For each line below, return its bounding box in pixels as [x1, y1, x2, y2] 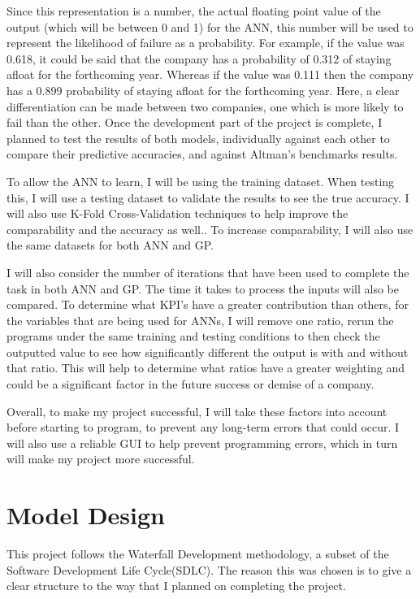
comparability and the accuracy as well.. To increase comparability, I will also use [6, 220, 414, 237]
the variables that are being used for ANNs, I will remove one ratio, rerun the [6, 311, 394, 328]
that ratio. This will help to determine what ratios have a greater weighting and [6, 359, 405, 376]
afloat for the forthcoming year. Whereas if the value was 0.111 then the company [6, 66, 414, 83]
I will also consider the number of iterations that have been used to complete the [6, 263, 409, 280]
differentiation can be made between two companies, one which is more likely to [6, 98, 404, 115]
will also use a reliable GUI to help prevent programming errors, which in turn [6, 434, 398, 451]
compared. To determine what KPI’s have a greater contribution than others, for [6, 296, 409, 313]
